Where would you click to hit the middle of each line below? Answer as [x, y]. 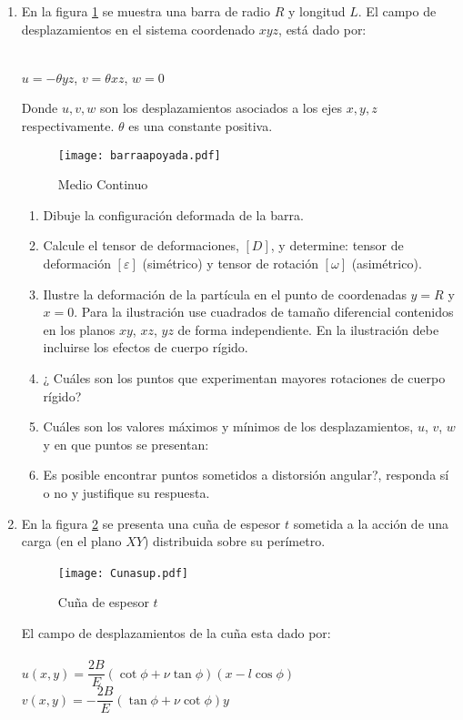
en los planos [79, 329]
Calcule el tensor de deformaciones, [141, 245]
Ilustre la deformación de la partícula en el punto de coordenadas [225, 294]
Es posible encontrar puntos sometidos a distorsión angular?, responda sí [246, 475]
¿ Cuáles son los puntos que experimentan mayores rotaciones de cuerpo [244, 377]
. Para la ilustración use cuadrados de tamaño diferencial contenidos [264, 312]
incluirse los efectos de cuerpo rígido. [146, 347]
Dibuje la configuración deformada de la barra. [173, 214]
